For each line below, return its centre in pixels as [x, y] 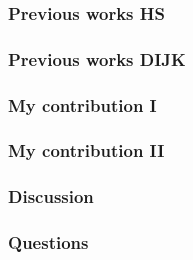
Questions [48, 242]
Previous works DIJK [97, 58]
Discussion [51, 196]
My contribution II [86, 150]
